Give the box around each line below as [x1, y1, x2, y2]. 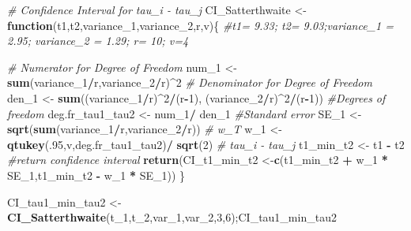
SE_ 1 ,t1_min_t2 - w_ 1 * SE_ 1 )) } [7, 166, 186, 183]
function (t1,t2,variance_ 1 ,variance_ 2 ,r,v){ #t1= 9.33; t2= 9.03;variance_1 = [7, 17, 394, 33]
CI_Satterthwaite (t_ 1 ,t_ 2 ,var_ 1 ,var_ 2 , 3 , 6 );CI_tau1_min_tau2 [7, 209, 337, 225]
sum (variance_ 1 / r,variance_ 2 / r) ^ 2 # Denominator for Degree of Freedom [7, 74, 372, 91]
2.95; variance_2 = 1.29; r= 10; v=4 [7, 32, 189, 49]
